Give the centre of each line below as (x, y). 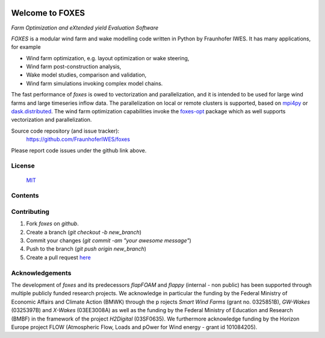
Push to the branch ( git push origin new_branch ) (86, 249)
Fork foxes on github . (53, 224)
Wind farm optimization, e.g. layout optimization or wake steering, (108, 58)
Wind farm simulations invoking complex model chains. (94, 83)
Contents (25, 196)
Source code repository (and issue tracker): (65, 131)
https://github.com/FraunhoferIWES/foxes (78, 139)
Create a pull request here (59, 257)
